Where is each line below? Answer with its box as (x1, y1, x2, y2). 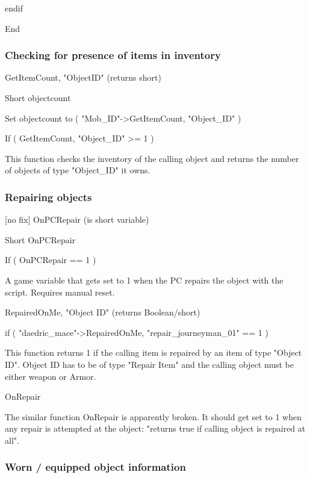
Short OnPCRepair (5, 233, 76, 246)
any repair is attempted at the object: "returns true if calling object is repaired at (5, 422, 306, 435)
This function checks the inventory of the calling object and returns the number (5, 152, 299, 164)
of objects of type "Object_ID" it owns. (5, 164, 150, 176)
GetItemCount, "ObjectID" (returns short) (5, 71, 161, 84)
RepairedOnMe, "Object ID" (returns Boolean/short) (5, 306, 200, 318)
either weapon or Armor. (5, 370, 96, 382)
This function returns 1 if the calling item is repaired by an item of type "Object (5, 346, 302, 359)
